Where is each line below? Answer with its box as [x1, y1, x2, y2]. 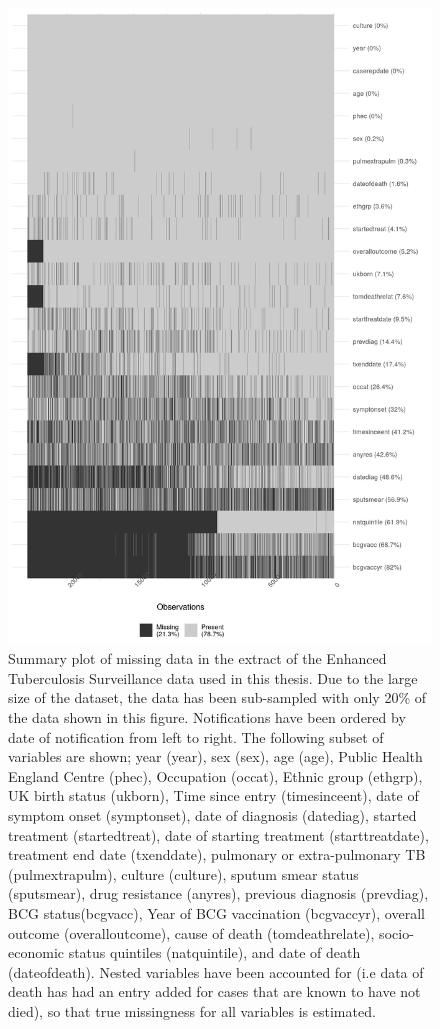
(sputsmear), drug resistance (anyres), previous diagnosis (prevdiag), [8, 883, 429, 904]
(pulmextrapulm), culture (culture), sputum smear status [8, 863, 359, 884]
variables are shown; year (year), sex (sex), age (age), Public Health [8, 746, 423, 767]
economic [8, 942, 64, 963]
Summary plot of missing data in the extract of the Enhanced [8, 648, 387, 669]
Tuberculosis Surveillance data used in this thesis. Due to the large [8, 667, 418, 688]
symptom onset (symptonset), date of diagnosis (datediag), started [8, 804, 417, 825]
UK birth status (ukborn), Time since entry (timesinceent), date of [8, 785, 419, 806]
